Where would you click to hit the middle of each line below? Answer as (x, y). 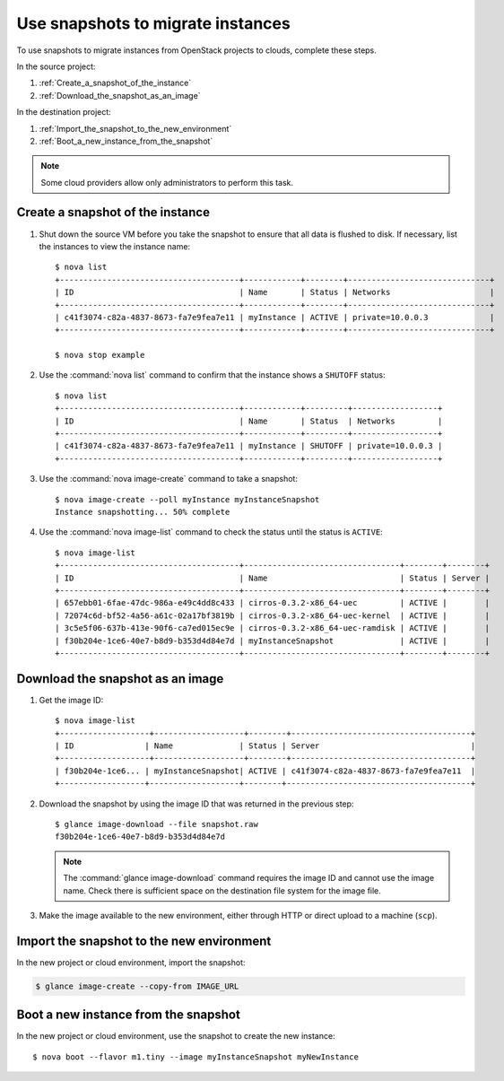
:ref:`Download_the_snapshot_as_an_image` (120, 95)
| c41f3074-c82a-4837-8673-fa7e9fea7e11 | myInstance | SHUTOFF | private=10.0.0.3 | (249, 446)
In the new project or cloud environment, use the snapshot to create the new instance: (176, 1036)
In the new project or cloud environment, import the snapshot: (131, 962)
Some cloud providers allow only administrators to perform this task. (167, 182)
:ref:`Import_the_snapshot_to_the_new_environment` (135, 128)
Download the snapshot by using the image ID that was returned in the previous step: (196, 804)
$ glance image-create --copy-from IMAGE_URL (137, 986)
